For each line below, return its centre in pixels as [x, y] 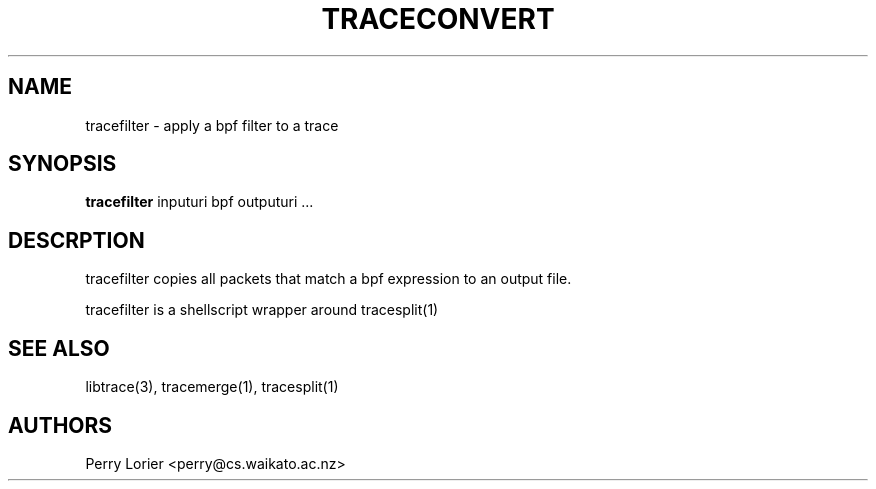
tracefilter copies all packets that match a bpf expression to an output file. [328, 279]
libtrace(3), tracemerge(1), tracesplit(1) [212, 387]
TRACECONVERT [438, 19]
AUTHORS [60, 425]
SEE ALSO [59, 348]
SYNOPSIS [62, 164]
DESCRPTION [76, 240]
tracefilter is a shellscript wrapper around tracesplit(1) [262, 310]
